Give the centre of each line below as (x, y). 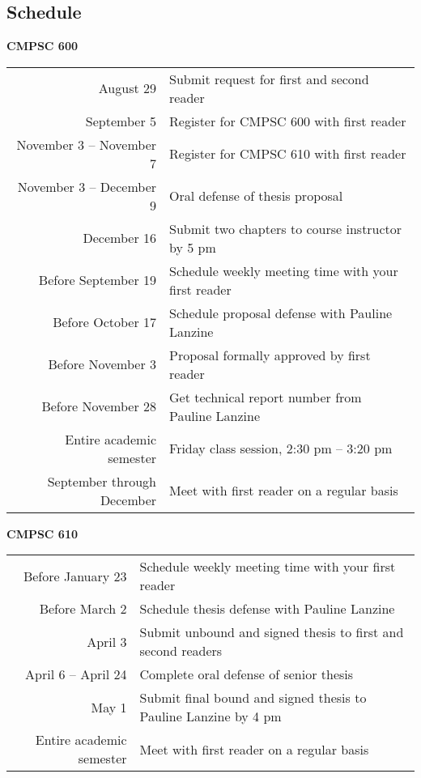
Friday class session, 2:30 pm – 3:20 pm (281, 449)
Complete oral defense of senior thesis (247, 674)
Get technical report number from (266, 397)
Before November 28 (99, 406)
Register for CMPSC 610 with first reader (288, 154)
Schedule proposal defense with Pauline (281, 312)
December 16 (120, 238)
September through (102, 481)
